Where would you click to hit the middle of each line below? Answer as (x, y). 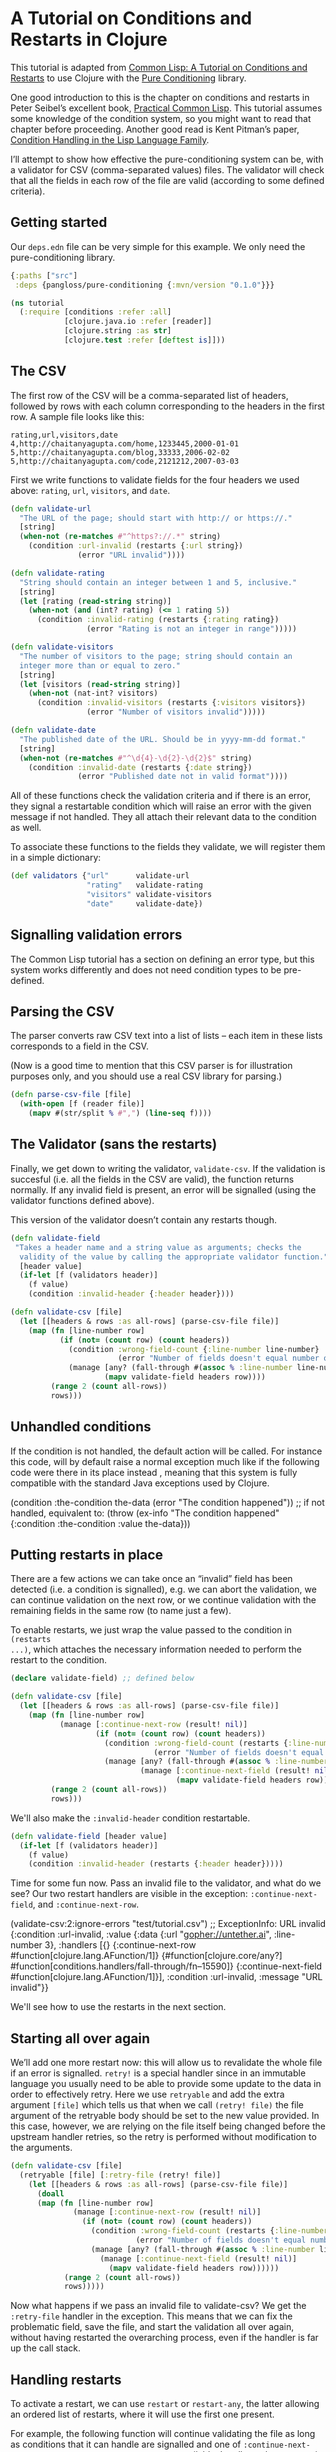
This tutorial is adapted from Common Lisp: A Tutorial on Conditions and (159, 67)
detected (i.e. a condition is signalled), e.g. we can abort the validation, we (163, 1589)
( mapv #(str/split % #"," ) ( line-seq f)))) (120, 1113)
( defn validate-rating (57, 573)
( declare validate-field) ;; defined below (102, 1678)
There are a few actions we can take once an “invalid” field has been (151, 1579)
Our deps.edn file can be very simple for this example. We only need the (158, 246)
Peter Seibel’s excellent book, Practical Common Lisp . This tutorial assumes (166, 108)
